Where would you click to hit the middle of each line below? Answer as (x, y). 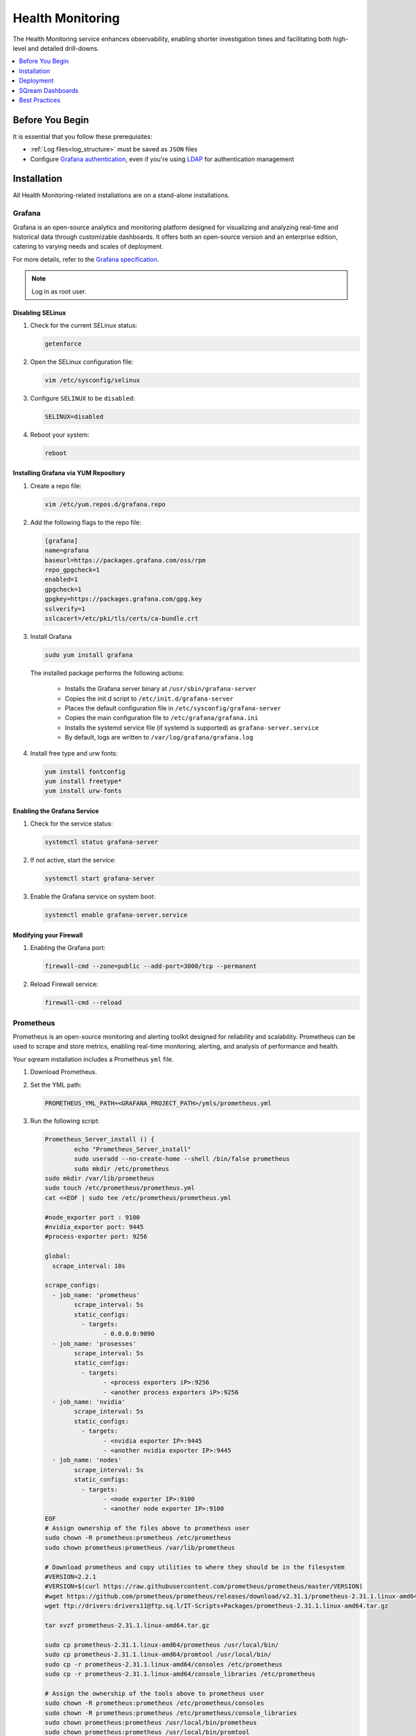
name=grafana (67, 551)
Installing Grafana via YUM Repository (69, 473)
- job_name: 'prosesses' (94, 1343)
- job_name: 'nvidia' (89, 1402)
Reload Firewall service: (64, 984)
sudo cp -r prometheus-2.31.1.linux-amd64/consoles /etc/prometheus (164, 1664)
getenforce (63, 343)
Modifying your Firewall (48, 935)
